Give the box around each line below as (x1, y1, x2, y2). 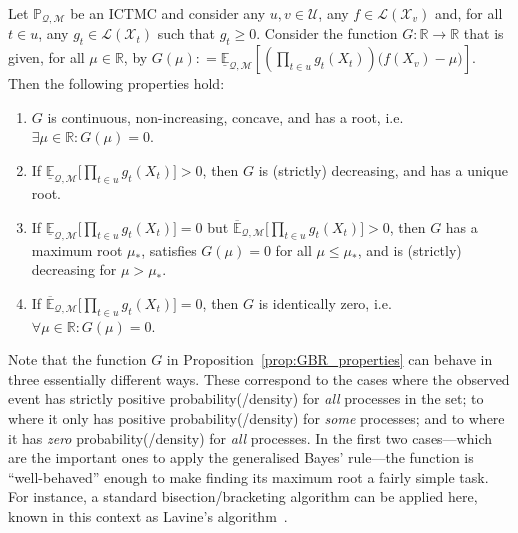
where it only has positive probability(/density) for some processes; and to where (8, 408, 505, 429)
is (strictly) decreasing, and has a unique (258, 160, 508, 181)
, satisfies (141, 239, 197, 260)
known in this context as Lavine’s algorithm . (8, 505, 288, 526)
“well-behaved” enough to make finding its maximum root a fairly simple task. (8, 466, 489, 487)
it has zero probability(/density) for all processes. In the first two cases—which (8, 427, 493, 448)
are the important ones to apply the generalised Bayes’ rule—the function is (8, 447, 474, 468)
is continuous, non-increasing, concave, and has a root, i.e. (47, 106, 404, 127)
